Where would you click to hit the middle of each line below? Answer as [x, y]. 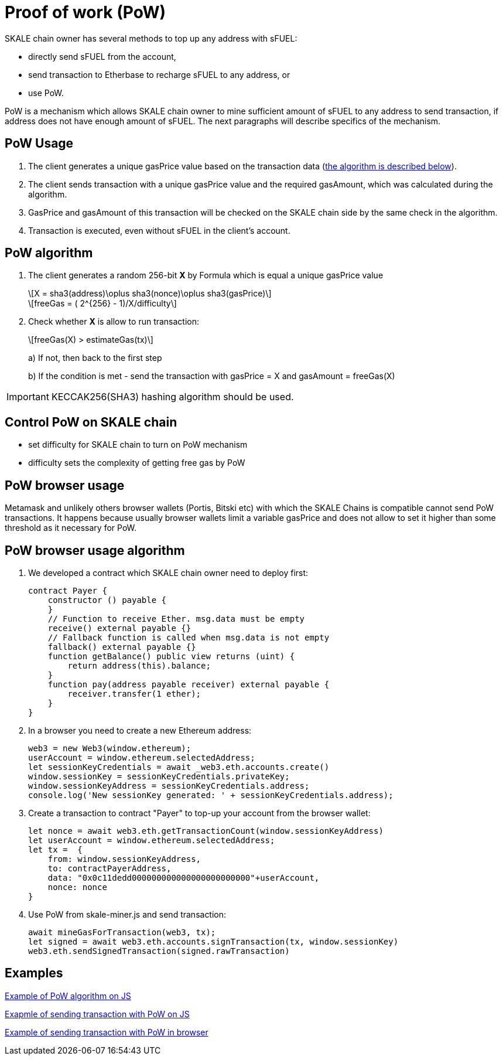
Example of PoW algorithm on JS [68, 996]
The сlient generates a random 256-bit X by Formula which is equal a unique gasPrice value [206, 275]
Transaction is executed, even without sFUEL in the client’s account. [159, 230]
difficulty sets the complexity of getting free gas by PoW [137, 463]
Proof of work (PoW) [85, 12]
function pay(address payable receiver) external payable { [189, 684]
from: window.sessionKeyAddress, [124, 859]
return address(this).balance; [139, 665]
